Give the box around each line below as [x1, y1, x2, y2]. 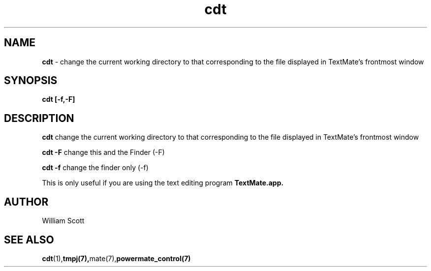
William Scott [42, 216, 85, 225]
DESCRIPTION [4, 112, 74, 124]
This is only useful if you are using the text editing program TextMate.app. [42, 179, 284, 187]
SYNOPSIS [4, 74, 58, 87]
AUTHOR [4, 195, 49, 208]
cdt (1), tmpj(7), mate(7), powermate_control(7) [42, 254, 191, 263]
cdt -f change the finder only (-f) [42, 163, 149, 172]
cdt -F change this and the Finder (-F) [42, 148, 165, 157]
